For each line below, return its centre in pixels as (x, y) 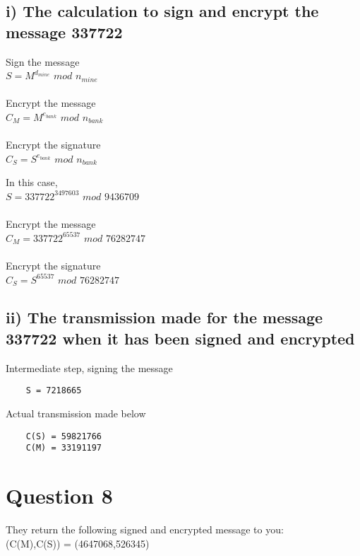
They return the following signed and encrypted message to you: (145, 529)
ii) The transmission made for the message (164, 317)
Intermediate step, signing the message (89, 367)
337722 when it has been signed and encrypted (180, 338)
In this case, (32, 182)
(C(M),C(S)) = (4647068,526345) (78, 543)
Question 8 (59, 496)
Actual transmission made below (76, 413)
